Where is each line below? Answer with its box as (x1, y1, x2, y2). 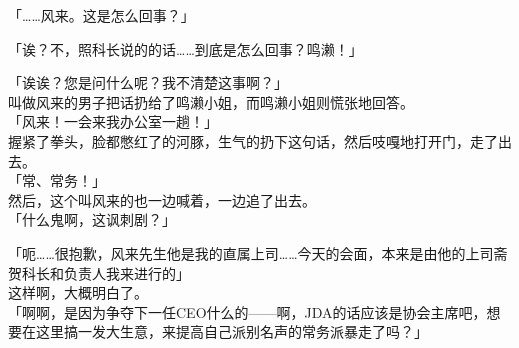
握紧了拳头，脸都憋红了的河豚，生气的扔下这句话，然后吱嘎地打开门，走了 (8, 130, 498, 151)
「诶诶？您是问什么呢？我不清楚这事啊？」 (8, 72, 288, 93)
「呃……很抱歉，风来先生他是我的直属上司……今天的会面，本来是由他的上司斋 (8, 242, 508, 263)
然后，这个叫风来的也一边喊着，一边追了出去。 (8, 189, 316, 210)
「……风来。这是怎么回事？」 (8, 5, 195, 25)
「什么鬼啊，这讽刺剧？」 (8, 209, 176, 230)
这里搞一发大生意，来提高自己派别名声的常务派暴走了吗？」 (35, 321, 428, 342)
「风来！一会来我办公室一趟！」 (8, 111, 218, 132)
